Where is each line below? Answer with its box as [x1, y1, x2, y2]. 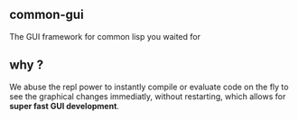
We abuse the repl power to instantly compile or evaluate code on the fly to [9, 81, 289, 92]
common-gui [9, 7, 84, 23]
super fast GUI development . [9, 100, 120, 111]
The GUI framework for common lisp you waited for [9, 31, 201, 42]
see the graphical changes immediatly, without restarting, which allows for [9, 90, 286, 102]
